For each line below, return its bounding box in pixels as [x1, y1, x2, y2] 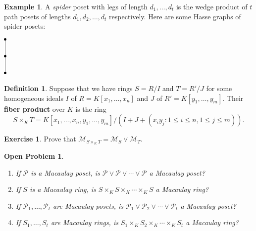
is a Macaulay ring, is [30, 184, 96, 194]
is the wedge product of [176, 1, 248, 11]
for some [206, 83, 232, 93]
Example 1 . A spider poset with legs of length [4, 1, 148, 11]
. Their [222, 92, 244, 103]
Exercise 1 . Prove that [4, 134, 76, 144]
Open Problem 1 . [4, 151, 64, 161]
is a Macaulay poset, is [31, 167, 100, 178]
